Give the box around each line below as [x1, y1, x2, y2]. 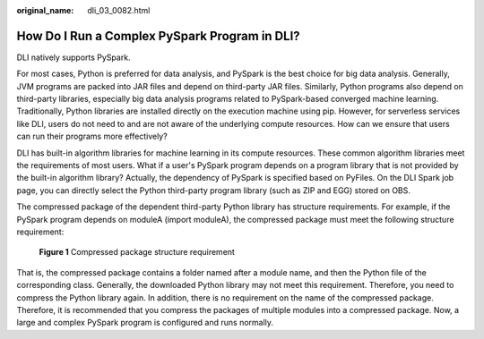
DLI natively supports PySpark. [16, 52, 131, 63]
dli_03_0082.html [87, 5, 151, 15]
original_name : [16, 5, 74, 15]
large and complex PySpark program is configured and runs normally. [16, 318, 273, 328]
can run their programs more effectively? [16, 131, 168, 142]
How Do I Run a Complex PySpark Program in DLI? [16, 28, 300, 44]
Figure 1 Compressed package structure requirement [39, 247, 235, 258]
